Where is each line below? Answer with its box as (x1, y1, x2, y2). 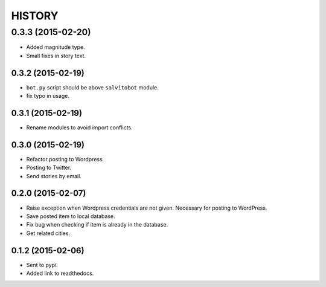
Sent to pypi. (26, 261, 58, 268)
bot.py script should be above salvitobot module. (26, 83, 159, 91)
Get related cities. (26, 230, 71, 237)
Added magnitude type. (26, 44, 85, 51)
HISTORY (11, 9, 59, 22)
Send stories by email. (26, 172, 81, 179)
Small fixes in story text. (26, 52, 86, 59)
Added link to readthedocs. (26, 269, 94, 277)
